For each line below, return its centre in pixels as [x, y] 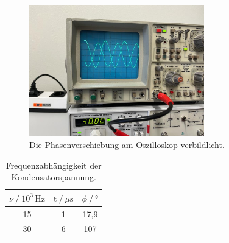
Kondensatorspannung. [54, 177]
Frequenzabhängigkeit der [54, 165]
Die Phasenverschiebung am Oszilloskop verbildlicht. [127, 145]
